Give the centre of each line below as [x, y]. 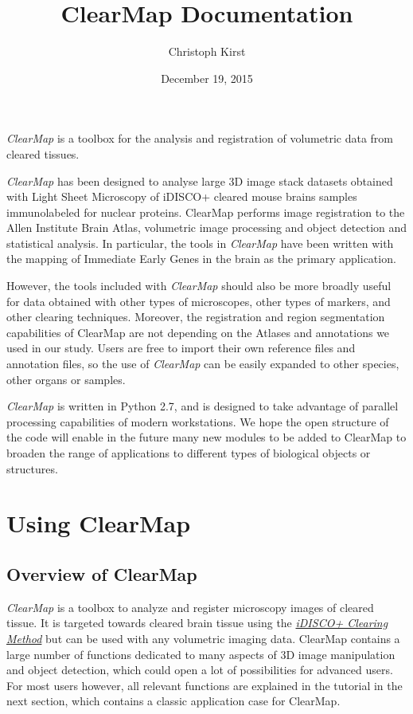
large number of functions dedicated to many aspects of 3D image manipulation [201, 654]
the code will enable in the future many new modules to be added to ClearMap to [206, 437]
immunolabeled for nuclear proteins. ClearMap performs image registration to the [206, 212]
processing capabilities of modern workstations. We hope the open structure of [198, 421]
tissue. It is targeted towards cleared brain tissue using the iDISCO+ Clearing [197, 623]
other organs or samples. [66, 379]
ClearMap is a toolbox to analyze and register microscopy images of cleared [190, 607]
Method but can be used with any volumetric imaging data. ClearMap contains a [203, 638]
